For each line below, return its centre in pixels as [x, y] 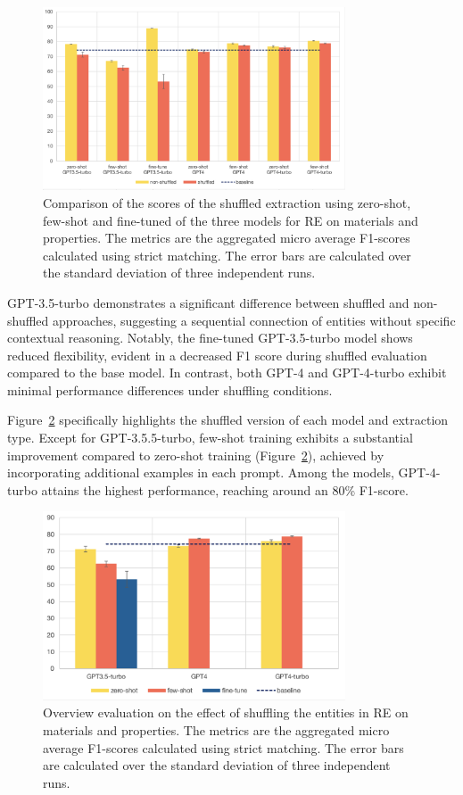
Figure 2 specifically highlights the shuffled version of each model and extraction [228, 420]
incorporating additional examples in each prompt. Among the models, [201, 472]
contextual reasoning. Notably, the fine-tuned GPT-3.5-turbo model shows [210, 338]
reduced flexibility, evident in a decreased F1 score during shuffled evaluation [217, 355]
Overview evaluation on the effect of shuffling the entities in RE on [226, 712]
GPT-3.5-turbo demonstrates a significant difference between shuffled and [208, 302]
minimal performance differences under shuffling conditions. [170, 389]
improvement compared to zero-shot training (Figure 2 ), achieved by [196, 455]
